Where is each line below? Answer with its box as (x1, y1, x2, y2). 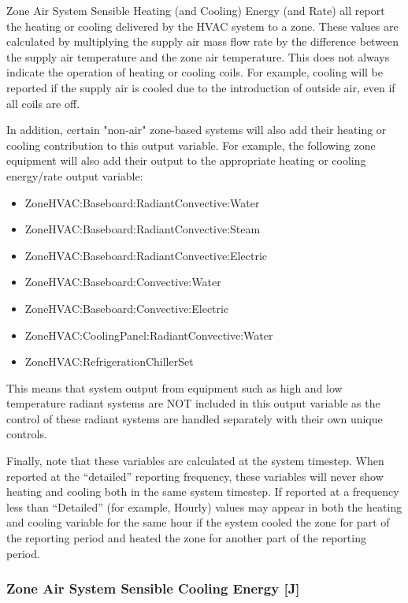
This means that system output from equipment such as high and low (6, 379, 343, 396)
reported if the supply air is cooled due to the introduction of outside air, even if (6, 79, 395, 95)
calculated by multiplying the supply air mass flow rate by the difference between (6, 33, 399, 50)
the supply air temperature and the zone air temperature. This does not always (6, 48, 390, 65)
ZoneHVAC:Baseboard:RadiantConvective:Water (24, 194, 260, 210)
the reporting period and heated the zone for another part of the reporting (6, 530, 366, 546)
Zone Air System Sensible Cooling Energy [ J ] (6, 579, 300, 598)
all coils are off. (6, 95, 80, 111)
